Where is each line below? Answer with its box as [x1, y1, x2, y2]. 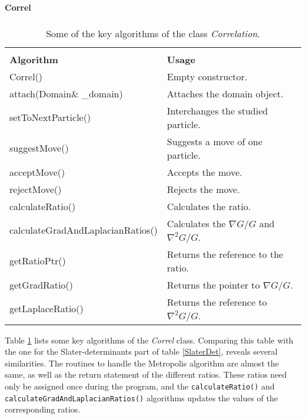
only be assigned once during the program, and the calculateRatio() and [5, 379, 275, 392]
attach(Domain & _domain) [9, 86, 123, 100]
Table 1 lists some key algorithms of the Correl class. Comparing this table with [5, 333, 294, 346]
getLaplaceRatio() [9, 302, 84, 316]
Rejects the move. [167, 182, 240, 196]
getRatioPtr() [9, 254, 66, 268]
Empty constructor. [167, 69, 248, 83]
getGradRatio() [9, 277, 73, 292]
